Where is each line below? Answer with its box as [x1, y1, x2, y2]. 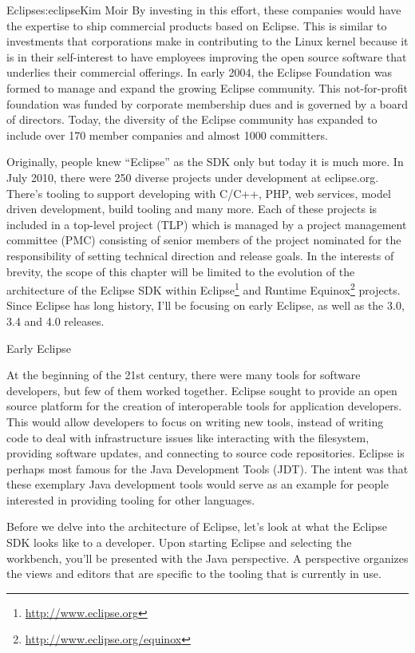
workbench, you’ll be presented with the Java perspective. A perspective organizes [6, 549, 409, 566]
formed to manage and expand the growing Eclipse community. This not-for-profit [6, 79, 408, 96]
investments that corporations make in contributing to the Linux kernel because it [6, 33, 409, 49]
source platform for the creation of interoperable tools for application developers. [6, 398, 402, 414]
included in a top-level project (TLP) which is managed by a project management [6, 216, 407, 232]
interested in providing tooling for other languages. [6, 491, 255, 508]
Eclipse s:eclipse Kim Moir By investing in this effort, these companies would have [6, 2, 401, 18]
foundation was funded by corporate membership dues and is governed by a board [6, 95, 408, 112]
